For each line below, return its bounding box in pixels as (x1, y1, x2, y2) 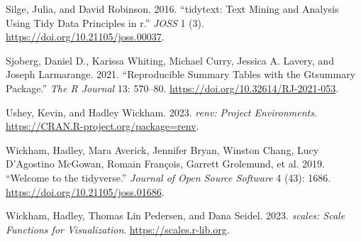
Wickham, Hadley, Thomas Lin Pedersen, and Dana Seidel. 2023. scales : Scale (6, 208, 345, 223)
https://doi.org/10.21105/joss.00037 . (6, 29, 165, 44)
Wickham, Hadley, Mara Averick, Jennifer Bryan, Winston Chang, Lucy (6, 142, 319, 157)
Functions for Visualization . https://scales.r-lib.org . (6, 221, 230, 236)
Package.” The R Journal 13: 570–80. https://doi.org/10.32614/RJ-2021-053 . (6, 80, 339, 95)
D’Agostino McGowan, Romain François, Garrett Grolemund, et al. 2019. (6, 156, 325, 171)
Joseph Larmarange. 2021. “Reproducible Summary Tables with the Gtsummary (6, 67, 356, 82)
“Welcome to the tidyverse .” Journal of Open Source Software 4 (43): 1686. (6, 170, 331, 185)
